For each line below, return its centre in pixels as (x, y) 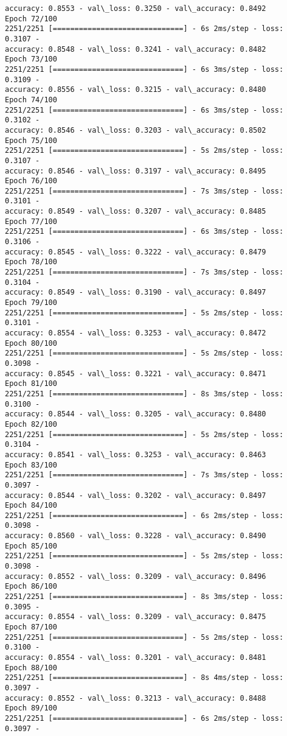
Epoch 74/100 (31, 100)
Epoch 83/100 (31, 465)
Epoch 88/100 (31, 668)
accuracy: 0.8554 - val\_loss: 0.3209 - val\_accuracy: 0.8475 (136, 617)
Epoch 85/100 (31, 546)
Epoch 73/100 (31, 59)
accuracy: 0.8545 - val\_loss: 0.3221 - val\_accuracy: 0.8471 (136, 373)
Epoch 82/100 (31, 424)
